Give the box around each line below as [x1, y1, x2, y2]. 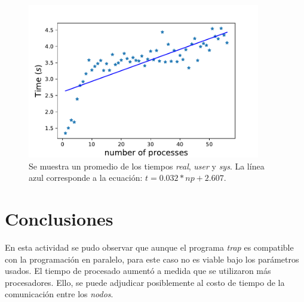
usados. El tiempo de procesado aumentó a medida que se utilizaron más [5, 264, 271, 277]
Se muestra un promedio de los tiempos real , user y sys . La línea [29, 159, 265, 172]
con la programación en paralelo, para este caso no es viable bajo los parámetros [5, 252, 299, 265]
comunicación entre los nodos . [5, 288, 113, 300]
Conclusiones [5, 206, 113, 230]
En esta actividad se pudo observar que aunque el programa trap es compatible [5, 241, 294, 253]
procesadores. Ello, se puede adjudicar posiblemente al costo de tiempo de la [5, 276, 285, 288]
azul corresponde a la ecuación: [29, 171, 143, 184]
